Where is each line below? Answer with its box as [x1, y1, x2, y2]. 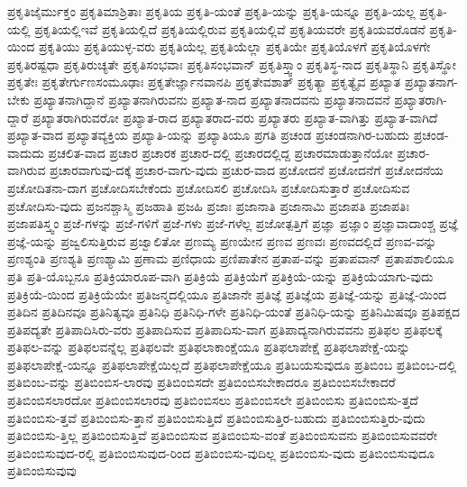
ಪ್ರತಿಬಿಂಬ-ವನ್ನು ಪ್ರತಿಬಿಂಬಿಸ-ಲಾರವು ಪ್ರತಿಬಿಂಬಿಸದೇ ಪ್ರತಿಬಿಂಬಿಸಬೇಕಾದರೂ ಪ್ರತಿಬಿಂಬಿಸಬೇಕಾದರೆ [7, 372, 396, 391]
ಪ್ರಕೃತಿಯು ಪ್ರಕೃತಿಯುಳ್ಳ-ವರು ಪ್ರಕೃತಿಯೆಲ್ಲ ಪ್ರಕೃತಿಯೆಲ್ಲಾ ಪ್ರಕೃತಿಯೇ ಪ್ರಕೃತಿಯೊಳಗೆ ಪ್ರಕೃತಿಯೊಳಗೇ [38, 37, 431, 56]
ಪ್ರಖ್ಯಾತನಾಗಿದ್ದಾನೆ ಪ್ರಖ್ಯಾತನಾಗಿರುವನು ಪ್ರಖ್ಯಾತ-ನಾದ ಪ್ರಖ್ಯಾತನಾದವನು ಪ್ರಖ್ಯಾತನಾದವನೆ [33, 89, 390, 108]
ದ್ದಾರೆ [7, 107, 29, 126]
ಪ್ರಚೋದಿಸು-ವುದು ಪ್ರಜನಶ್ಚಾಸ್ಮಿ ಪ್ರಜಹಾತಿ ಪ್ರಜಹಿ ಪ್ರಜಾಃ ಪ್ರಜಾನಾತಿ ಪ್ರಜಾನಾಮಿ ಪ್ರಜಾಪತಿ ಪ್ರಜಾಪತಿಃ [7, 196, 409, 215]
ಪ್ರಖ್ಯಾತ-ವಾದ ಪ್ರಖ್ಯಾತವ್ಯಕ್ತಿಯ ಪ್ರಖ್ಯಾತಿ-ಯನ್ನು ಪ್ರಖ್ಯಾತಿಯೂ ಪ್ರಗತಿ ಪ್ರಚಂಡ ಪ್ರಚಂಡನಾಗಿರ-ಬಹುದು [7, 125, 409, 144]
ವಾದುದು [7, 142, 44, 161]
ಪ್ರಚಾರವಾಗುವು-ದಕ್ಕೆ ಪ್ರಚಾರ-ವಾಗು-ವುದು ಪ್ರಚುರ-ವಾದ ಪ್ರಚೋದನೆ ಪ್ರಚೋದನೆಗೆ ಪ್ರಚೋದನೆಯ [50, 161, 444, 179]
